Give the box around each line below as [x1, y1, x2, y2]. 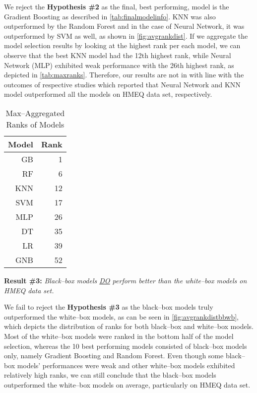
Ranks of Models [6, 118, 64, 130]
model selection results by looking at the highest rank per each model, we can [4, 40, 241, 51]
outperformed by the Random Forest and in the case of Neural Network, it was [4, 21, 245, 31]
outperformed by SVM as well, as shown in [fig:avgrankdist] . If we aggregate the [4, 30, 248, 41]
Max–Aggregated [5, 107, 65, 119]
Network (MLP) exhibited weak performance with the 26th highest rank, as [4, 60, 234, 70]
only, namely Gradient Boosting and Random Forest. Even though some [4, 350, 224, 361]
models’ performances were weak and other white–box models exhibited [17, 360, 235, 370]
